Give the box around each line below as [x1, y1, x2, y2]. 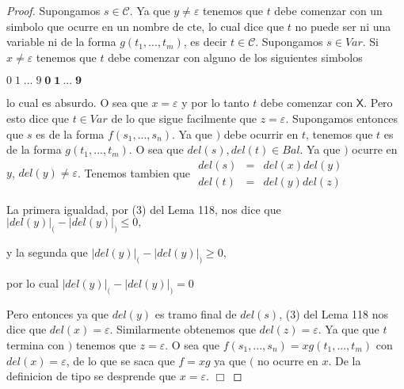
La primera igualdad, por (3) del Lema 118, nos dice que [6, 200, 281, 217]
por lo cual [6, 275, 59, 291]
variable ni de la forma [6, 33, 116, 50]
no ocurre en [257, 352, 318, 368]
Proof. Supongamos [6, 2, 101, 18]
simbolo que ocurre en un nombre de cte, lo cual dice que [6, 17, 284, 34]
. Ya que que [318, 321, 379, 338]
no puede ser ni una [295, 17, 391, 34]
